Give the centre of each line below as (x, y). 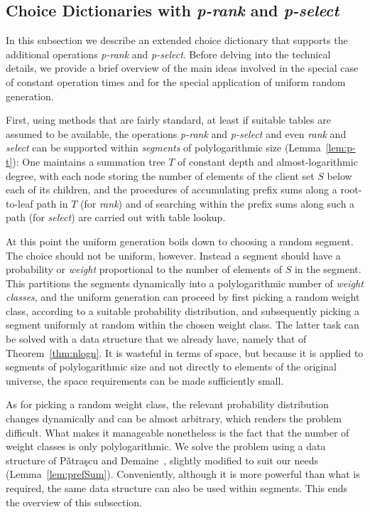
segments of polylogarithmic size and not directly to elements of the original (171, 367)
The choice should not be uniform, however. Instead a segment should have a (173, 255)
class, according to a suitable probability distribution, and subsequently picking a (183, 310)
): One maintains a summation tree (89, 161)
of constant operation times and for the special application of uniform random (176, 81)
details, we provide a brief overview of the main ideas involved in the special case (182, 68)
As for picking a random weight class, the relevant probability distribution (167, 404)
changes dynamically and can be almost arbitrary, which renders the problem (174, 418)
